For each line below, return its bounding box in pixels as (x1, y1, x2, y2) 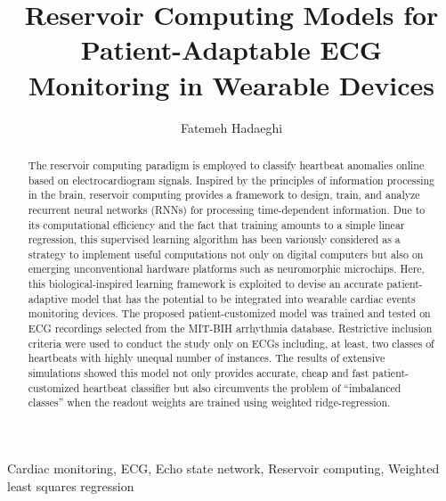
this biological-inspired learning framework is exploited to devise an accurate (28, 276, 384, 292)
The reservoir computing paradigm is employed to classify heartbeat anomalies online (28, 157, 425, 172)
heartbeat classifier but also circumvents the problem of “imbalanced (83, 380, 401, 395)
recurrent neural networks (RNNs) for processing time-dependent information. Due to (28, 201, 426, 217)
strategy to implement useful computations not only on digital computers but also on (28, 246, 424, 261)
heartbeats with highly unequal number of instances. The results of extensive (28, 350, 385, 365)
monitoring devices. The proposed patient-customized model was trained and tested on (28, 306, 431, 321)
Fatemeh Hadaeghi (180, 118, 283, 136)
